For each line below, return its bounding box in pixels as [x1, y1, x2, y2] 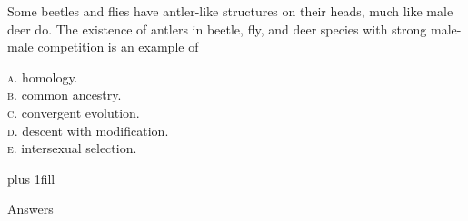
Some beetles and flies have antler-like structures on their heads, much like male [7, 2, 453, 20]
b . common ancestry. [7, 85, 122, 104]
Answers [7, 199, 54, 218]
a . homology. [7, 67, 78, 86]
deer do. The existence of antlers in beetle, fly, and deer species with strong [7, 19, 427, 38]
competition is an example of [37, 37, 199, 56]
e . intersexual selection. [7, 139, 137, 158]
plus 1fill [7, 168, 55, 187]
